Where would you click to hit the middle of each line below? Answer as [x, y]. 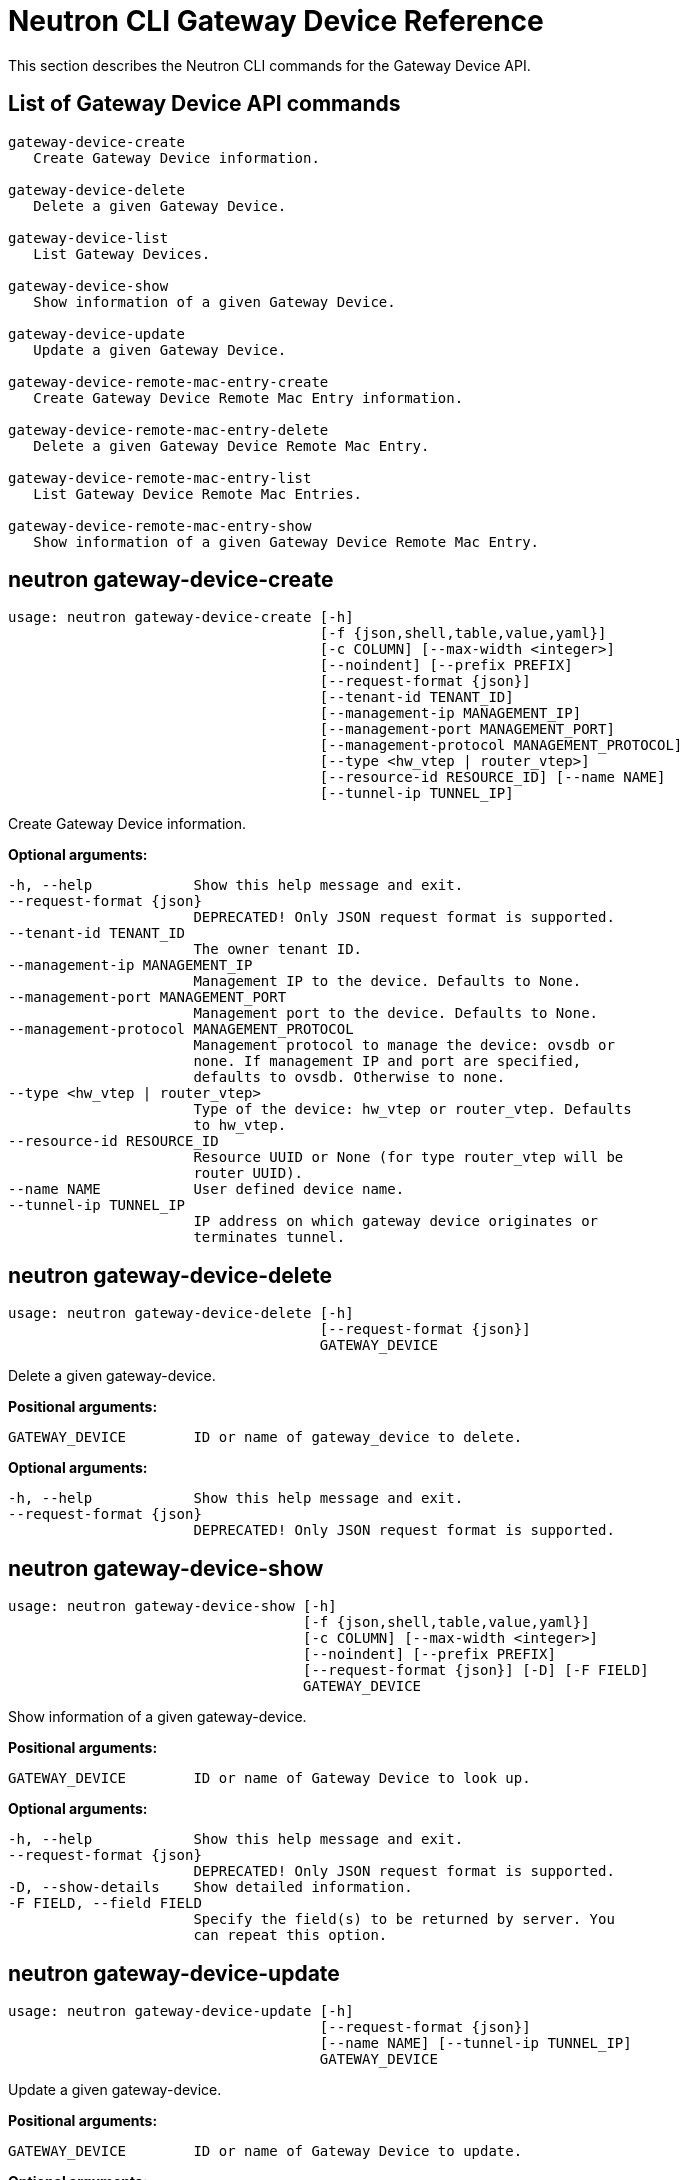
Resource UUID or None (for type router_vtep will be [408, 1157]
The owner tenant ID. [278, 949]
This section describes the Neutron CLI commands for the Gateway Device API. [269, 65]
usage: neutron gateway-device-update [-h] [181, 2010]
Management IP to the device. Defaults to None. [387, 981]
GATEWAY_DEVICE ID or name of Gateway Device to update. [265, 2150]
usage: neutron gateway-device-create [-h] [181, 617]
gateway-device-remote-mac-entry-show [160, 525]
